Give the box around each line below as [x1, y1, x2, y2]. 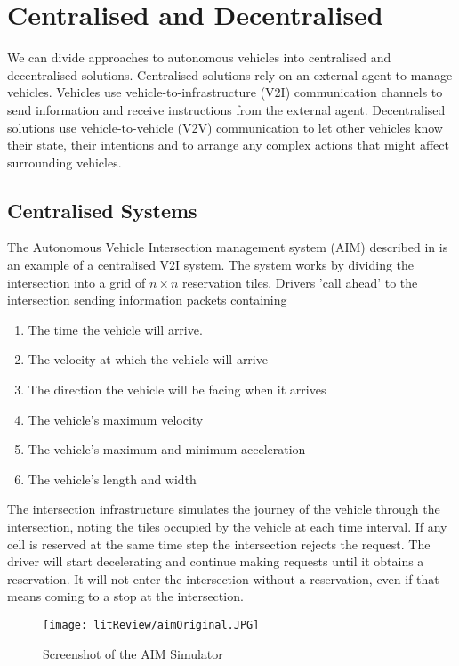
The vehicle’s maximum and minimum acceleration [28, 440, 306, 459]
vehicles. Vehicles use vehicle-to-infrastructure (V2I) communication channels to [7, 83, 443, 102]
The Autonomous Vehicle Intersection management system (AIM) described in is [7, 238, 448, 256]
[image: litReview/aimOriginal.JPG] [43, 618, 260, 631]
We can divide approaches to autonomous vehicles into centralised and [7, 48, 391, 67]
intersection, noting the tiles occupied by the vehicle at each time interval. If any [7, 517, 447, 536]
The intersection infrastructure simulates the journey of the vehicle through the [7, 499, 440, 518]
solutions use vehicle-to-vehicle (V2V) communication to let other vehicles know [7, 118, 443, 136]
